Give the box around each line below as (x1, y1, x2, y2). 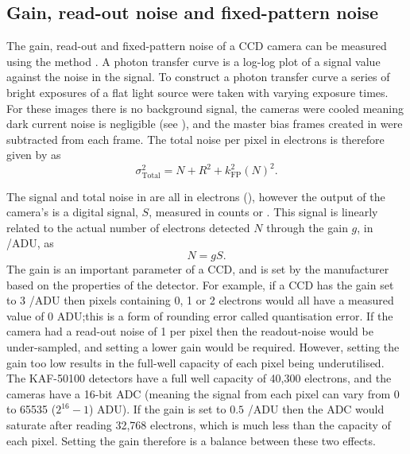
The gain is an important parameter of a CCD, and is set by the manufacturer (6, 260, 389, 277)
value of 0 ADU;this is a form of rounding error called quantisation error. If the (6, 307, 393, 324)
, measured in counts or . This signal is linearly (149, 204, 378, 220)
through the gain (266, 219, 348, 235)
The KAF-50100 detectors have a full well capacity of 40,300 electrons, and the (6, 370, 392, 386)
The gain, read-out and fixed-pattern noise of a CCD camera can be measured (6, 37, 387, 54)
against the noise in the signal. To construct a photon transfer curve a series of (6, 68, 390, 85)
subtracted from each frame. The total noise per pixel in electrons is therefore (6, 130, 385, 147)
